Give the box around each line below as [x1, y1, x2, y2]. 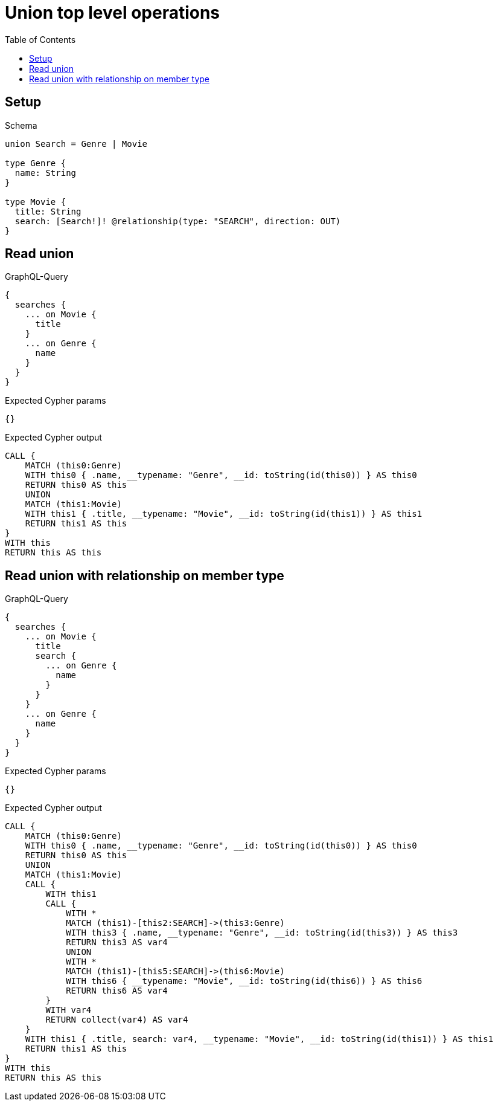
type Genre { [5, 158, 66, 168]
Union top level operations [5, 2, 220, 23]
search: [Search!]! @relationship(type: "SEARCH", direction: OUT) [14, 216, 341, 226]
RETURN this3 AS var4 [66, 937, 168, 948]
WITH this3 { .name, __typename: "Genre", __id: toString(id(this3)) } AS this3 [66, 928, 458, 938]
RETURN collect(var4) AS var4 [45, 1015, 188, 1025]
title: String [14, 206, 81, 216]
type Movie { [5, 196, 66, 207]
